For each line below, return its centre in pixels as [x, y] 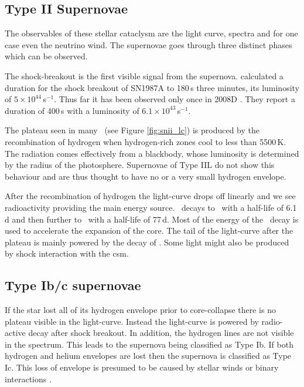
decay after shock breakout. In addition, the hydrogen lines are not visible [161, 333]
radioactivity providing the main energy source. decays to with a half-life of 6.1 [151, 207]
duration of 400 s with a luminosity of [72, 110]
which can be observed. [46, 56]
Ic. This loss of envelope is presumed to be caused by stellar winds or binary [142, 367]
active [15, 333]
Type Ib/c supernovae [73, 285]
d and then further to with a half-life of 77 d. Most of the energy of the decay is [152, 219]
